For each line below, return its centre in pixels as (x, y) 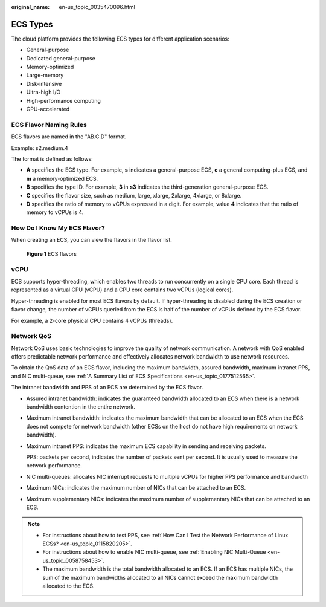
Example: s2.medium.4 (40, 148)
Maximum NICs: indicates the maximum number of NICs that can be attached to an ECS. (136, 488)
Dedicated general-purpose (61, 58)
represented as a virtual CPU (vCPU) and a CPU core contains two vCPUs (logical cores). (122, 290)
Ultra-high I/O (43, 92)
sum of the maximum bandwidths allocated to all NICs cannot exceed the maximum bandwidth (160, 577)
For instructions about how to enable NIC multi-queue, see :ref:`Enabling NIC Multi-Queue (154, 552)
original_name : (30, 7)
